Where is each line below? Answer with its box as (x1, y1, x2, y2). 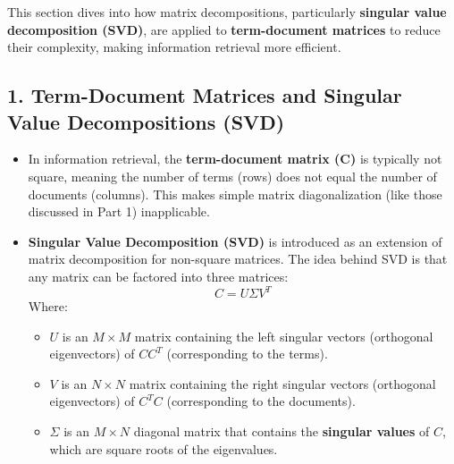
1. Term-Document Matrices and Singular (7, 81, 402, 109)
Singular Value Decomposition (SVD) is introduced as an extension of (28, 232, 442, 250)
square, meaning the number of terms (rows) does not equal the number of (28, 166, 437, 185)
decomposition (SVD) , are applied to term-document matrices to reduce (7, 20, 441, 38)
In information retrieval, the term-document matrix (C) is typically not (28, 149, 442, 168)
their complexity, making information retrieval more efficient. (7, 38, 341, 56)
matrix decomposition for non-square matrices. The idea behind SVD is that (28, 249, 448, 268)
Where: (28, 297, 68, 316)
